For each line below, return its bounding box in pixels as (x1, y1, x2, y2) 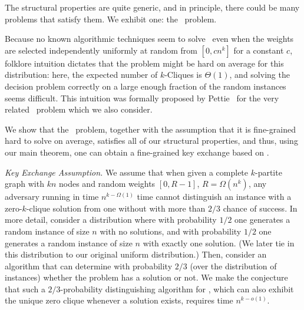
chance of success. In (223, 202, 298, 214)
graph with (5, 177, 44, 190)
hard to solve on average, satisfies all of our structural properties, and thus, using (5, 134, 298, 147)
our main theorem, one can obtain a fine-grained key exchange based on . (5, 146, 269, 158)
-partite (255, 166, 282, 178)
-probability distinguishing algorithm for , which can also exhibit (60, 282, 294, 295)
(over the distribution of (190, 259, 277, 272)
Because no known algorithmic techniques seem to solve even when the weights (5, 32, 294, 45)
